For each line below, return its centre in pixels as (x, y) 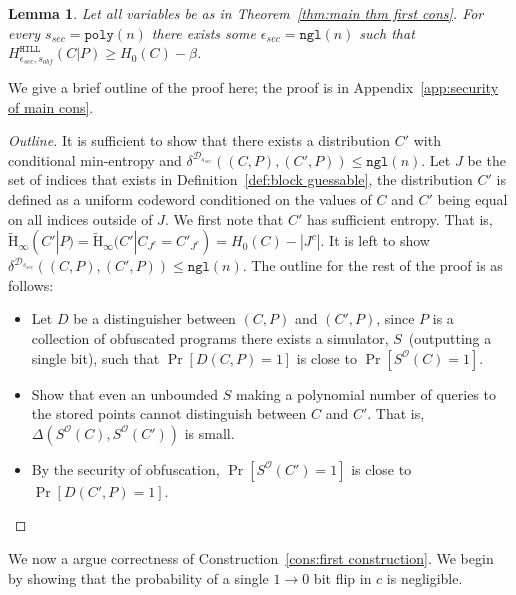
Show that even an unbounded (125, 393)
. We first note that (224, 218)
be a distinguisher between (154, 318)
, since (395, 318)
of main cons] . (51, 106)
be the (486, 159)
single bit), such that (95, 357)
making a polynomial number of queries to (366, 393)
